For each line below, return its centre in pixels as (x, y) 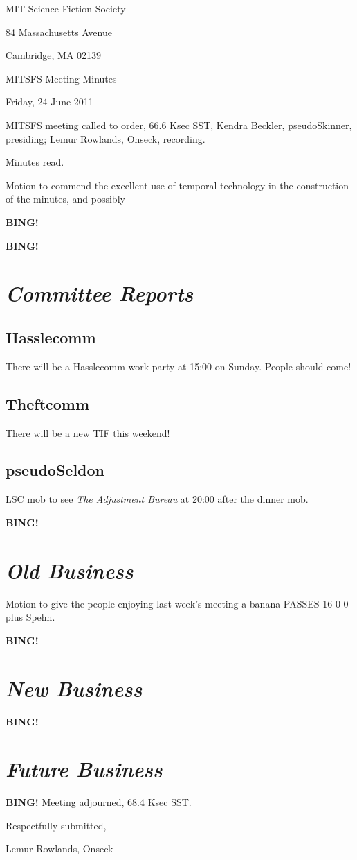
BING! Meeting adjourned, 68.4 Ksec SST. (99, 802)
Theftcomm (48, 403)
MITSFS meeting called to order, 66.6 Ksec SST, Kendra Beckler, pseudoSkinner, (179, 124)
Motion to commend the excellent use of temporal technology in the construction (177, 185)
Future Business (84, 769)
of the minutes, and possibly (65, 199)
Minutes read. (35, 162)
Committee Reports (100, 293)
